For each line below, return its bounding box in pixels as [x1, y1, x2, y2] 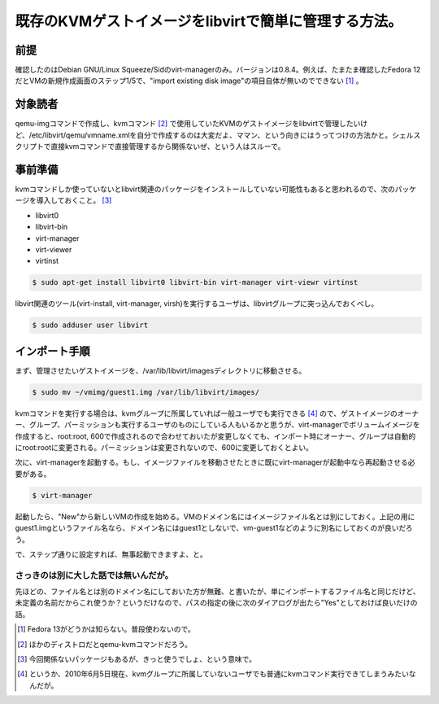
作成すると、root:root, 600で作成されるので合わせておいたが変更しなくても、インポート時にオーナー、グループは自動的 [15, 431, 416, 441]
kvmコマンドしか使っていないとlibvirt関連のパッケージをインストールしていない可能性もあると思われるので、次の [15, 184, 396, 195]
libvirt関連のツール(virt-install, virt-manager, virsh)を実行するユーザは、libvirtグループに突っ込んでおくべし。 [15, 299, 379, 308]
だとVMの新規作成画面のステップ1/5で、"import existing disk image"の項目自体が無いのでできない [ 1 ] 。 [15, 76, 363, 85]
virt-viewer [35, 245, 72, 254]
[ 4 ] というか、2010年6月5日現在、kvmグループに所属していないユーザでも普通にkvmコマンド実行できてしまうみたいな [17, 669, 416, 679]
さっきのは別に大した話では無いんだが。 [15, 570, 174, 581]
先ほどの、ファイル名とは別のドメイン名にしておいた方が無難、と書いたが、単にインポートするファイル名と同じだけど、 [15, 587, 420, 597]
